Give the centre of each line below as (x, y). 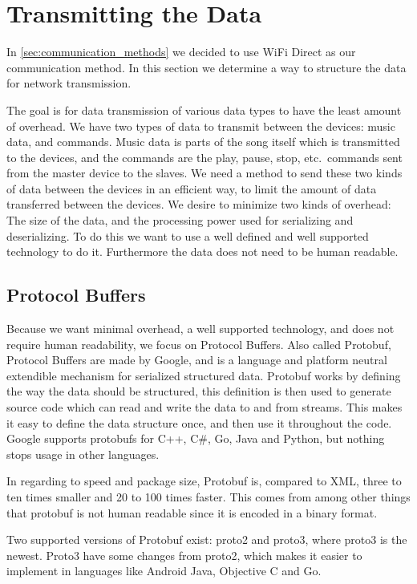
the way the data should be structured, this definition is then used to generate (199, 391)
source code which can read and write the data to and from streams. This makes (204, 407)
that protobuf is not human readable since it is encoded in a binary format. (192, 512)
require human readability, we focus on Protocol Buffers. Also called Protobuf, (199, 344)
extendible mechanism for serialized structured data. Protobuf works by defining (204, 375)
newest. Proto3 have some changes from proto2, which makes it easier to (184, 555)
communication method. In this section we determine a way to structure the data (206, 67)
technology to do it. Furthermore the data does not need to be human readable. (202, 251)
